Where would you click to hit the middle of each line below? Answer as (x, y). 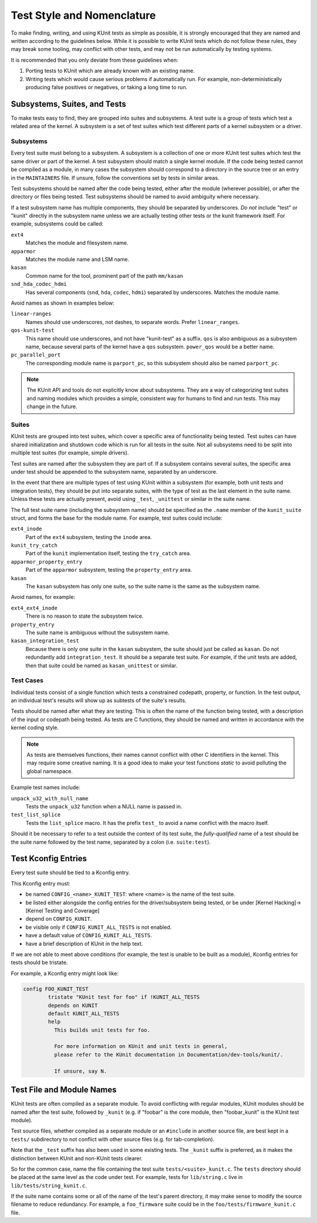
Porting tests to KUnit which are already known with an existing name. (110, 71)
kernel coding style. (35, 727)
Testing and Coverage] (72, 911)
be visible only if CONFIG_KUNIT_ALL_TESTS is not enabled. (99, 927)
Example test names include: (45, 787)
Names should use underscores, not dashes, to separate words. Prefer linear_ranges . (133, 322)
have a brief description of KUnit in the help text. (84, 944)
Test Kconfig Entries (49, 859)
